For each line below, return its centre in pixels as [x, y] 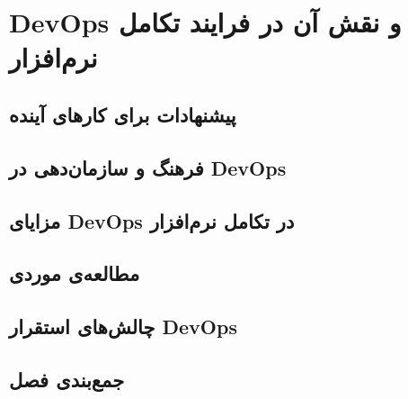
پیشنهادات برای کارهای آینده [123, 114]
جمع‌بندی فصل [67, 379]
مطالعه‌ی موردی [75, 273]
